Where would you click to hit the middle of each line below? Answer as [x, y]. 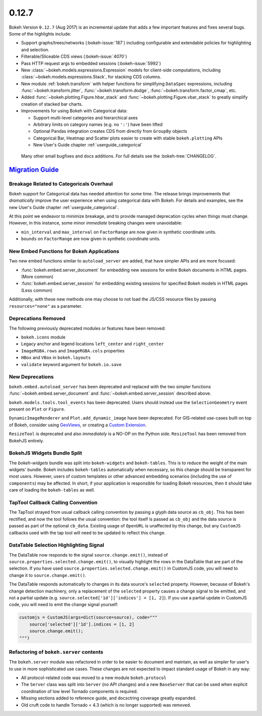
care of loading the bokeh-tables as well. [52, 490]
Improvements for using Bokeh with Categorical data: [74, 111]
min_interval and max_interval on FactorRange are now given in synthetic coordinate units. [119, 232]
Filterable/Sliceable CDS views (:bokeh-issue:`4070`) [74, 56]
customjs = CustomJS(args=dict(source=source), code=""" [88, 618]
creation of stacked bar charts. [52, 104]
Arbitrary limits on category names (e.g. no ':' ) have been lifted [98, 124]
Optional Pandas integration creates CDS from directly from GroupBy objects [110, 131]
